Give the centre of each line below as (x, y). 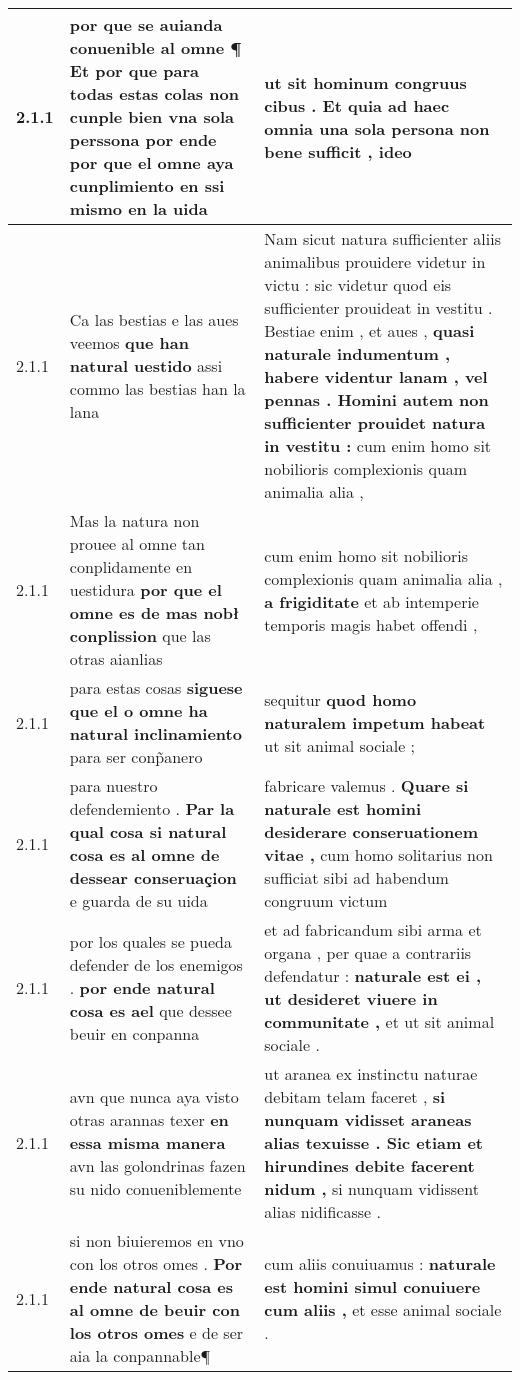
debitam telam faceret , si (355, 1096)
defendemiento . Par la (152, 808)
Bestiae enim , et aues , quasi (369, 330)
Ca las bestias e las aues (154, 319)
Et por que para (134, 70)
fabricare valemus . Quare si (366, 785)
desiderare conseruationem (371, 831)
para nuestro (113, 785)
